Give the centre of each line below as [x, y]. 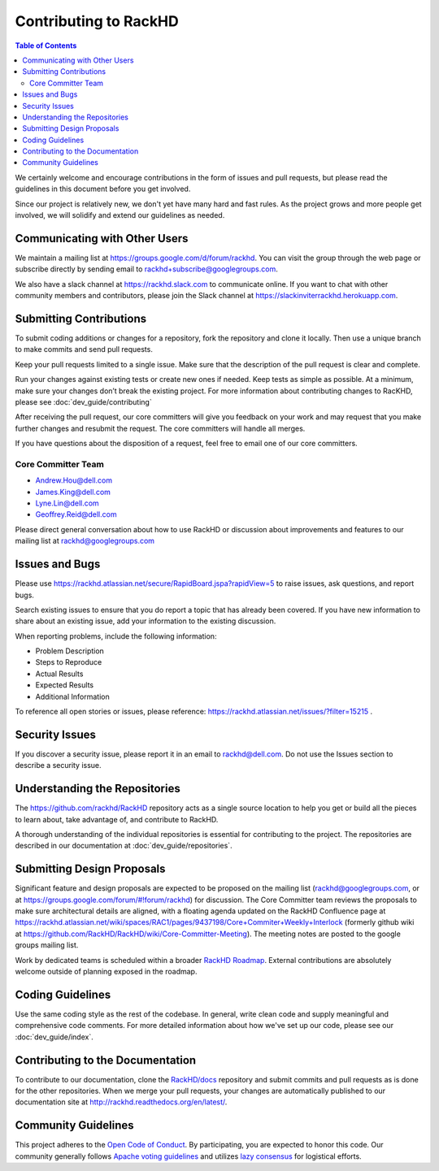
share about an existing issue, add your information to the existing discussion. [146, 621]
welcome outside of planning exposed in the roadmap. [106, 972]
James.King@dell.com [73, 492]
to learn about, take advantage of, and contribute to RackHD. [117, 819]
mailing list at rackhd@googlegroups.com [85, 541]
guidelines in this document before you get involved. [103, 189]
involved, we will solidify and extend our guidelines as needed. [120, 215]
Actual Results [59, 674]
